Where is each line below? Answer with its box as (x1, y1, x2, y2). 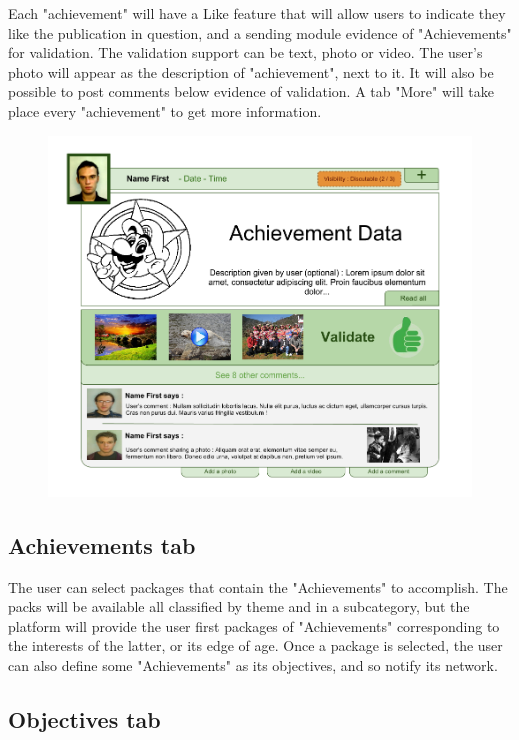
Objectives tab (8, 703, 161, 734)
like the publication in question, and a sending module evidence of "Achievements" (8, 22, 512, 43)
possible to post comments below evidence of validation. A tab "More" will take (8, 81, 495, 102)
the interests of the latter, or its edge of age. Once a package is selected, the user (8, 635, 503, 656)
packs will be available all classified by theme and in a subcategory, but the (8, 596, 470, 617)
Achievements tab (8, 529, 196, 560)
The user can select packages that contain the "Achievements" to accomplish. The (8, 576, 508, 597)
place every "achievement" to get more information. (8, 100, 322, 121)
